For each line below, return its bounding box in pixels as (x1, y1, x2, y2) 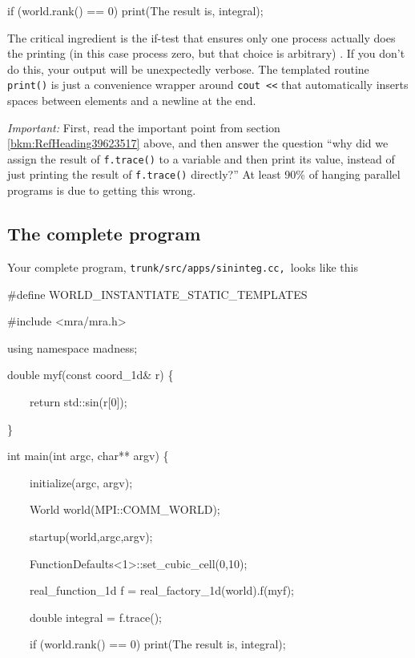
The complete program (7, 221, 201, 246)
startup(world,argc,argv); (29, 527, 153, 544)
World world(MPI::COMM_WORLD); (29, 501, 220, 518)
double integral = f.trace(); (29, 608, 162, 625)
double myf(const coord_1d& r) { (7, 366, 174, 383)
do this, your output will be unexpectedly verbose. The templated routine (7, 60, 369, 77)
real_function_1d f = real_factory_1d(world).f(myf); (29, 582, 295, 599)
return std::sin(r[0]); (29, 393, 127, 410)
